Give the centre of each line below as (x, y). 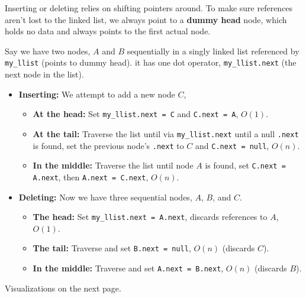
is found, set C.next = (245, 165)
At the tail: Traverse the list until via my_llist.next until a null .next (166, 133)
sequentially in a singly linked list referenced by (213, 51)
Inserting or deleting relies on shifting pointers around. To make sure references (149, 8)
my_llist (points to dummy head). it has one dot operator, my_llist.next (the (151, 62)
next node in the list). (44, 74)
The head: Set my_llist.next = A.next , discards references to (150, 217)
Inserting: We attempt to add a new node (97, 94)
